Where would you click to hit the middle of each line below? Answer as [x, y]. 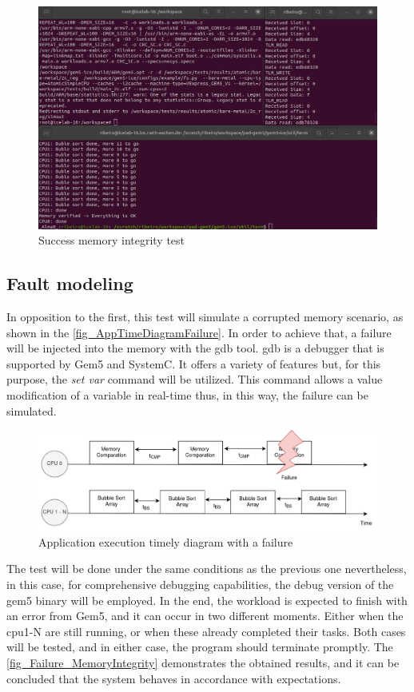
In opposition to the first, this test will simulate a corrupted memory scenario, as [205, 317]
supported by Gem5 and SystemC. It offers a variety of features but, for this [194, 363]
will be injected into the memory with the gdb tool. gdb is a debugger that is [195, 348]
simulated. [32, 410]
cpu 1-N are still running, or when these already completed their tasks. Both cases [206, 631]
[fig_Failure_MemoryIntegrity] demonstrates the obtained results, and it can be [203, 662]
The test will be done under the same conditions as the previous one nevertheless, [207, 569]
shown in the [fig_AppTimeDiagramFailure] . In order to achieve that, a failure [199, 332]
